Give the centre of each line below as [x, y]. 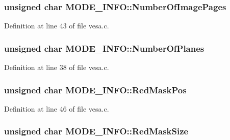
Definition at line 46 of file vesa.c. [57, 108]
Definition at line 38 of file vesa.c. [57, 67]
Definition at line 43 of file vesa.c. [57, 26]
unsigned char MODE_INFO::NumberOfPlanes [104, 48]
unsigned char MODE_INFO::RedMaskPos [95, 90]
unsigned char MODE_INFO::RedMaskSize [96, 131]
